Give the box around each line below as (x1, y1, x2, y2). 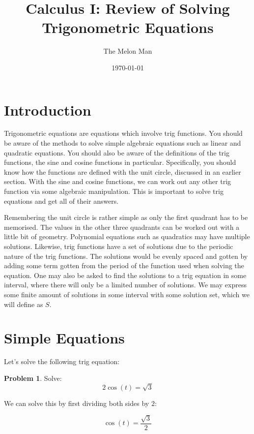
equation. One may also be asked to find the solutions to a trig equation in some (4, 270, 247, 280)
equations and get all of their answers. (4, 195, 119, 206)
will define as (4, 299, 43, 309)
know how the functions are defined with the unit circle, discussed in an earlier (4, 166, 241, 177)
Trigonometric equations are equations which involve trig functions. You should (4, 128, 243, 138)
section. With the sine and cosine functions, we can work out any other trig (4, 176, 231, 186)
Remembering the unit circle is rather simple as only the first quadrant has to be (4, 212, 248, 222)
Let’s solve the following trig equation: (4, 356, 119, 367)
